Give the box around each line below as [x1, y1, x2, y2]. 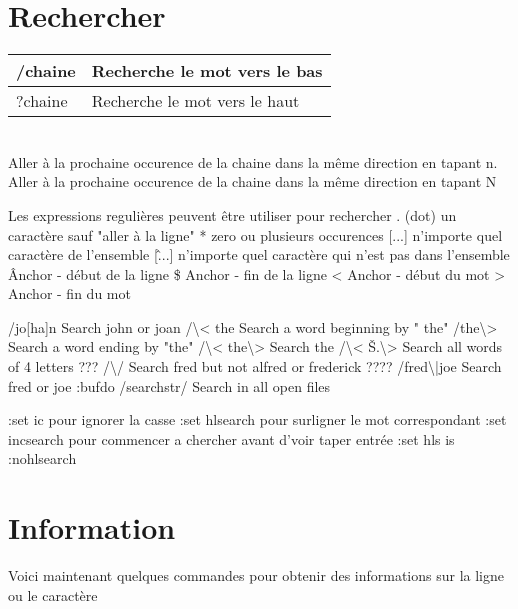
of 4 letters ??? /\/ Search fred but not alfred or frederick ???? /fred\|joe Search [8, 356, 502, 377]
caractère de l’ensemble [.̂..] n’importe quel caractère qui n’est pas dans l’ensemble [8, 244, 510, 265]
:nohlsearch [8, 448, 77, 469]
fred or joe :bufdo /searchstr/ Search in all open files [8, 375, 331, 396]
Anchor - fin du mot [8, 283, 131, 304]
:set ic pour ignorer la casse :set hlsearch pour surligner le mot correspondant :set [8, 409, 507, 430]
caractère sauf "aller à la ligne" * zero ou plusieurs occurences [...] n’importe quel [8, 224, 503, 245]
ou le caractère [8, 584, 98, 605]
